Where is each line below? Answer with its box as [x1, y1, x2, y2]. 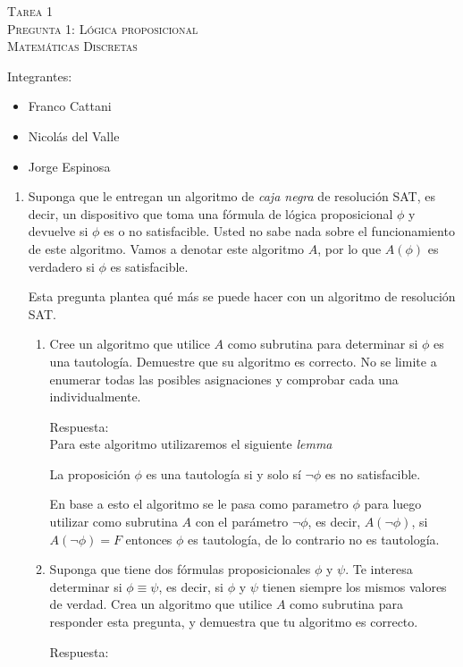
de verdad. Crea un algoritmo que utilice [49, 595, 273, 613]
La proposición [49, 464, 130, 483]
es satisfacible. [110, 257, 189, 275]
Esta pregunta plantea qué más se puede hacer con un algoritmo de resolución [28, 287, 456, 306]
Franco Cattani [28, 97, 112, 115]
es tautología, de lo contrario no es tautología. [188, 529, 440, 548]
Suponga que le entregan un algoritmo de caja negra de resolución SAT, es [28, 187, 435, 206]
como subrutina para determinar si [227, 334, 418, 353]
